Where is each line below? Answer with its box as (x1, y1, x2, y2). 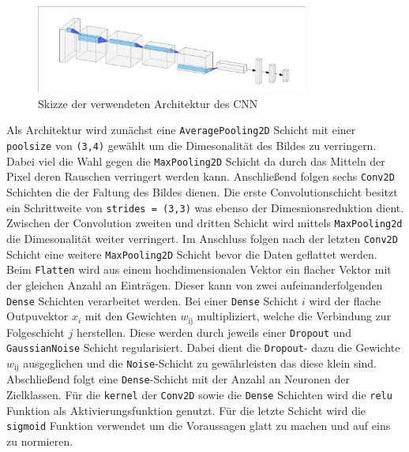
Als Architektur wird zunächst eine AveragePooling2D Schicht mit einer (6, 121, 356, 138)
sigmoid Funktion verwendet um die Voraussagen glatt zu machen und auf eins (6, 417, 391, 434)
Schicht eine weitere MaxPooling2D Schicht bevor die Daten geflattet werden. (6, 245, 377, 262)
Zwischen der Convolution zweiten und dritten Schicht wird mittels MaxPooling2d (6, 215, 403, 231)
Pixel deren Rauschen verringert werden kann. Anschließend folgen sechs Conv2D (6, 168, 395, 185)
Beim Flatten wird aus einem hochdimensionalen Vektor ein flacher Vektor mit (6, 261, 392, 278)
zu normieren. (6, 433, 73, 450)
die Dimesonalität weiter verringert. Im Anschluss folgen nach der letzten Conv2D (6, 230, 398, 247)
